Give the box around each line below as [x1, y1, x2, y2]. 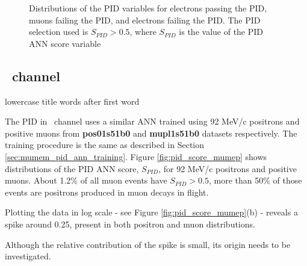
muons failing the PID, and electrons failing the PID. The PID [29, 13, 261, 26]
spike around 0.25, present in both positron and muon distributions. [5, 217, 255, 230]
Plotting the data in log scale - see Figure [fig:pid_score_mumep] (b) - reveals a [5, 206, 298, 218]
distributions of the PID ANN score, [5, 162, 139, 175]
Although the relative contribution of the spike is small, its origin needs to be [5, 238, 291, 250]
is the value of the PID [179, 25, 264, 38]
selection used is [29, 25, 88, 38]
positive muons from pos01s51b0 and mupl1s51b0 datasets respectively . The [5, 126, 297, 139]
